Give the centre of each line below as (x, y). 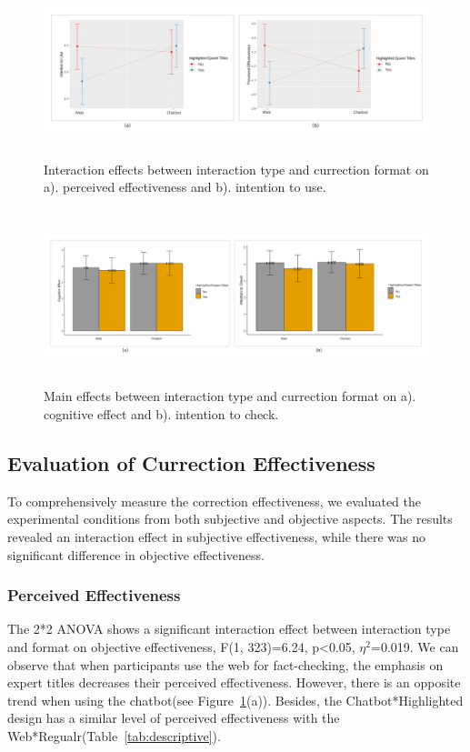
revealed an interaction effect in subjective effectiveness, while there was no (217, 536)
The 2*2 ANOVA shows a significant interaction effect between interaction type (229, 629)
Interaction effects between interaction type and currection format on (236, 169)
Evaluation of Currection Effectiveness (191, 462)
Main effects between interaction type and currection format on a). (230, 396)
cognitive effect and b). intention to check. (161, 413)
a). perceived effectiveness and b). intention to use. (185, 187)
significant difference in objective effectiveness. (136, 554)
